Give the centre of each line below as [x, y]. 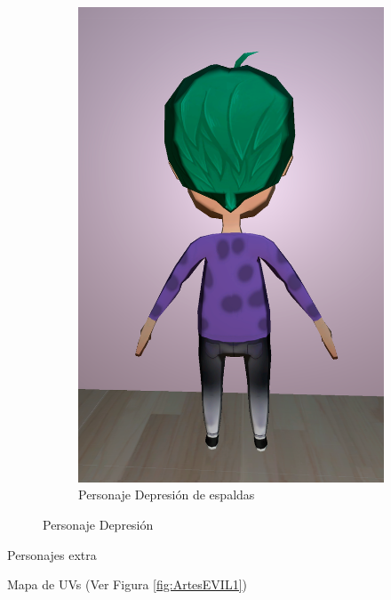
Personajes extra [52, 554]
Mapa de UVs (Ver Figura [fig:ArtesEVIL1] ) [128, 584]
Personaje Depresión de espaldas [167, 495]
